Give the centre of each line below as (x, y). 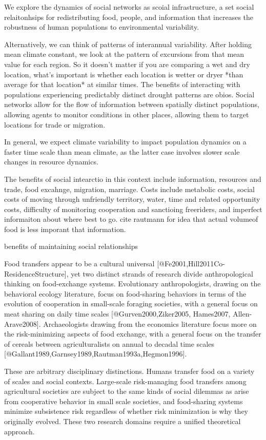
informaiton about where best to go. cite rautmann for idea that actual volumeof (131, 219)
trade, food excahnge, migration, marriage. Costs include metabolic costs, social (129, 189)
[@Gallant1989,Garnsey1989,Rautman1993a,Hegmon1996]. (96, 354)
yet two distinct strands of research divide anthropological (162, 273)
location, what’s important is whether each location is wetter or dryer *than (124, 74)
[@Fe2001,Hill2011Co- (191, 264)
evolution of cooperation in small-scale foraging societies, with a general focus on (131, 303)
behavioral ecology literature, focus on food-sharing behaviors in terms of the (125, 293)
